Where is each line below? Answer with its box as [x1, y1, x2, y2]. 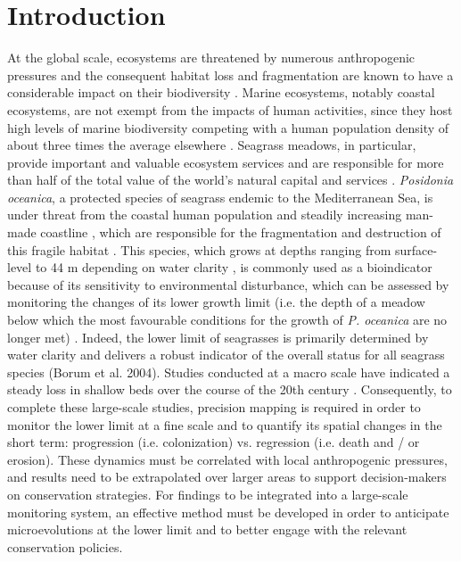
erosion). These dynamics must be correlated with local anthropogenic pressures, [7, 450, 448, 468]
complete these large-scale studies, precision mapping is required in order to [7, 398, 421, 416]
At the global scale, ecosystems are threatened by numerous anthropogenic [7, 48, 416, 67]
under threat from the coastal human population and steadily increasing [7, 205, 402, 224]
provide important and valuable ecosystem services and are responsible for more [7, 153, 444, 171]
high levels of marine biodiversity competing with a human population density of [7, 118, 449, 136]
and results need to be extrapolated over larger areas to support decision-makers [7, 467, 447, 486]
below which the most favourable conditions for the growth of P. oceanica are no [7, 310, 448, 329]
